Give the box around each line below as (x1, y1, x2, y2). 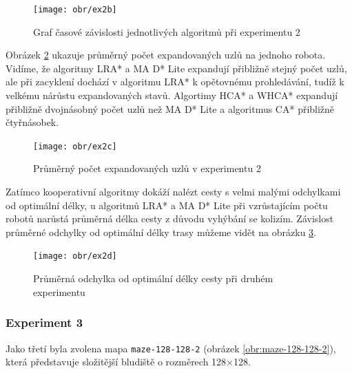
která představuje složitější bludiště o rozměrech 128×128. (6, 354, 251, 369)
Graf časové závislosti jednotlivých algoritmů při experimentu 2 (33, 24, 300, 39)
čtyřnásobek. (6, 115, 59, 129)
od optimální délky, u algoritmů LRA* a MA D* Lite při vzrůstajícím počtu (6, 198, 328, 212)
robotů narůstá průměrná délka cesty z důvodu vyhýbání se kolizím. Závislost (6, 211, 334, 226)
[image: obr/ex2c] (33, 141, 117, 151)
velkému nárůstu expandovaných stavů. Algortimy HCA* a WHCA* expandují (6, 88, 338, 103)
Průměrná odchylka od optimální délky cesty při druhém (33, 271, 273, 286)
